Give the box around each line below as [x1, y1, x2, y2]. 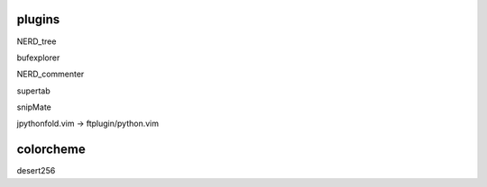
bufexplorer [16, 52, 60, 63]
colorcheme [16, 142, 86, 157]
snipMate [16, 102, 51, 112]
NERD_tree [16, 36, 57, 47]
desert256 [16, 165, 56, 176]
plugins [16, 12, 60, 27]
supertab [16, 85, 51, 96]
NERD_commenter [16, 68, 85, 80]
